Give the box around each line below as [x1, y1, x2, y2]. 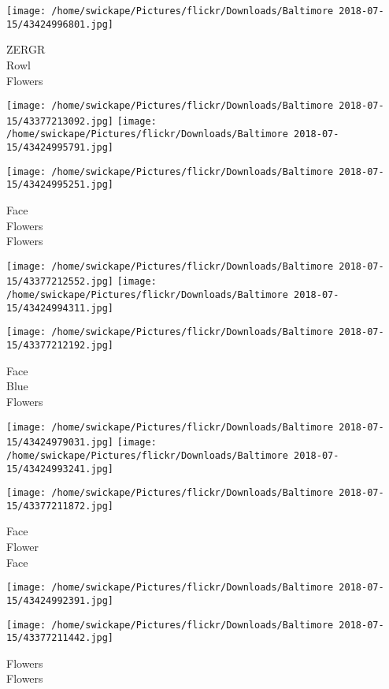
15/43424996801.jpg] [6, 18, 114, 30]
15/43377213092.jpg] [6, 115, 114, 127]
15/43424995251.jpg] [6, 179, 114, 191]
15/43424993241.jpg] [6, 463, 114, 475]
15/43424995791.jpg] [6, 142, 114, 154]
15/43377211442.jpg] [6, 632, 114, 644]
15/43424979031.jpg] [6, 437, 114, 449]
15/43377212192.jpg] [6, 340, 114, 352]
